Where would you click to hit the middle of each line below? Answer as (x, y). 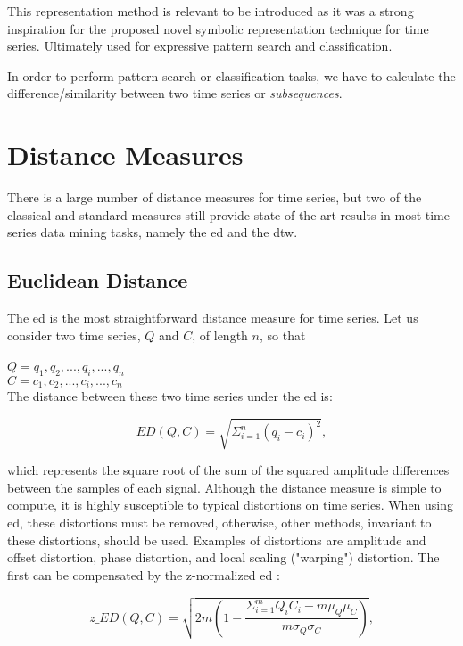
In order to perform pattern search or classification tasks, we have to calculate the (231, 75)
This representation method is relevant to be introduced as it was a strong (211, 11)
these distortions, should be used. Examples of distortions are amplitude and (217, 540)
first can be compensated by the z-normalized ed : (144, 574)
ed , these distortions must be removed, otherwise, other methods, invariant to (219, 523)
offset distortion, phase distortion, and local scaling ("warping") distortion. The (223, 557)
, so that (282, 335)
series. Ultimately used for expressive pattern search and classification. (200, 46)
